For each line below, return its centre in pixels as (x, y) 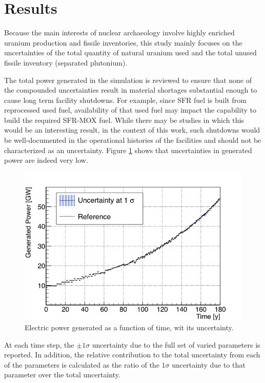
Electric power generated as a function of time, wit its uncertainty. (129, 327)
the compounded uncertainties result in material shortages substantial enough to (131, 90)
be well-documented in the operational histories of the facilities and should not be (133, 140)
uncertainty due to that (209, 364)
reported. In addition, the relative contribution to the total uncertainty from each (132, 355)
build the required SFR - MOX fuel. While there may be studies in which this (124, 120)
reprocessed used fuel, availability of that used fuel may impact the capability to (130, 110)
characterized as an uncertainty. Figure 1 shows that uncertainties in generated (128, 150)
